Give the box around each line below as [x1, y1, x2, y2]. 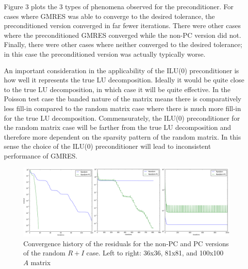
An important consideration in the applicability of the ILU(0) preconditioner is [4, 65, 239, 75]
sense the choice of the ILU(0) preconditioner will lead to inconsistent [4, 141, 211, 151]
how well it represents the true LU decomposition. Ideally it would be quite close [4, 75, 245, 85]
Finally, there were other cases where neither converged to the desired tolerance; [4, 39, 243, 49]
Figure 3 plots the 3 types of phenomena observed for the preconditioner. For [4, 1, 233, 11]
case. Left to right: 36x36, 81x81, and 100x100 [86, 248, 224, 258]
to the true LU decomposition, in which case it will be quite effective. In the [4, 84, 231, 94]
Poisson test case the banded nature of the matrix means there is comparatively [4, 94, 242, 104]
